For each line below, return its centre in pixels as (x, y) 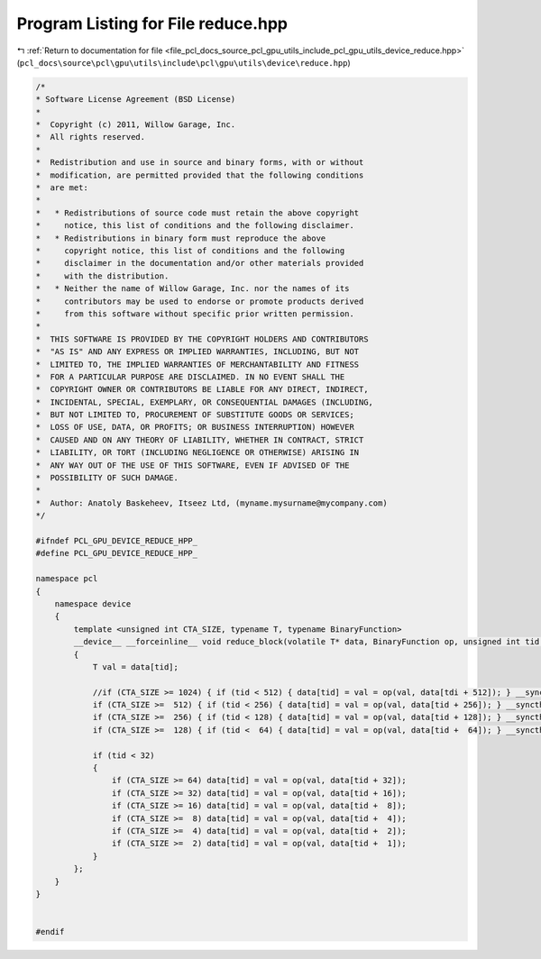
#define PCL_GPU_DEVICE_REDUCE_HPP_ (117, 553)
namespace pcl (67, 579)
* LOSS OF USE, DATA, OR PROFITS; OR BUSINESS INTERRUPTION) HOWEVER (195, 427)
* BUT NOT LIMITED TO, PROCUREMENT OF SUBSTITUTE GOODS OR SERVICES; (195, 415)
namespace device (93, 603)
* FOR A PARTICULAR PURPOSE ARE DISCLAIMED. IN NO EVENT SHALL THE (190, 377)
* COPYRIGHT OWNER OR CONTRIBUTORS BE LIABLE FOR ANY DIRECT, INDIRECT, (202, 389)
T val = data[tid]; (136, 667)
